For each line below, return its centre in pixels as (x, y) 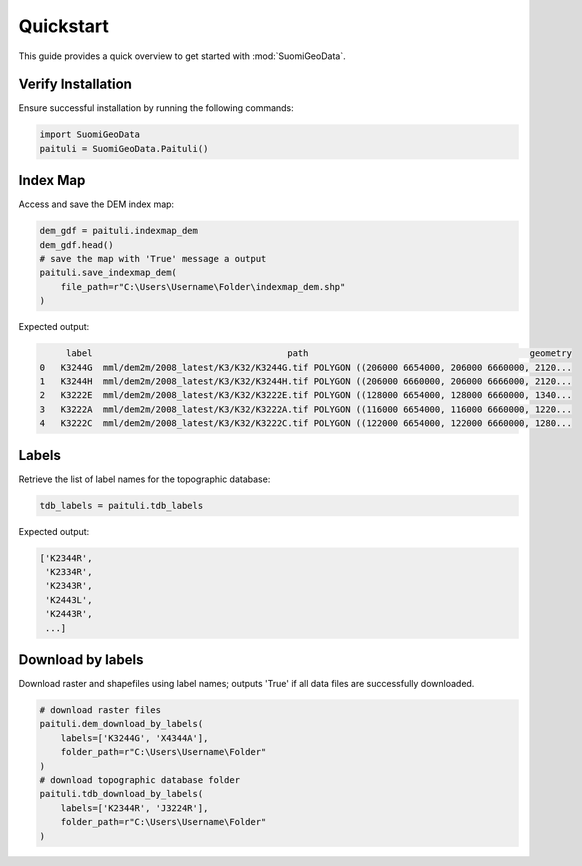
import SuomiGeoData (89, 134)
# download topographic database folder (139, 780)
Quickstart (64, 26)
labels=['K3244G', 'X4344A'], (134, 738)
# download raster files (100, 710)
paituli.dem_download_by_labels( (121, 724)
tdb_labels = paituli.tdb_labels (121, 505)
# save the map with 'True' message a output (153, 259)
